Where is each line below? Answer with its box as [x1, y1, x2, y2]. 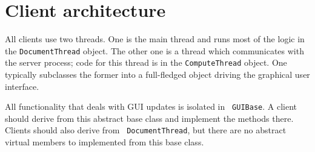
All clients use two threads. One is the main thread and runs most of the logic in [5, 33, 305, 45]
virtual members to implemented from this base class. [5, 136, 204, 148]
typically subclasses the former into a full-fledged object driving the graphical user [5, 68, 310, 81]
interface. [5, 80, 39, 92]
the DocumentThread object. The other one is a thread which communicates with [5, 44, 304, 57]
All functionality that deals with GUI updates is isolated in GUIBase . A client [5, 100, 297, 113]
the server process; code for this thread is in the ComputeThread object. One [5, 56, 287, 69]
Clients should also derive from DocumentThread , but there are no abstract [5, 124, 287, 136]
